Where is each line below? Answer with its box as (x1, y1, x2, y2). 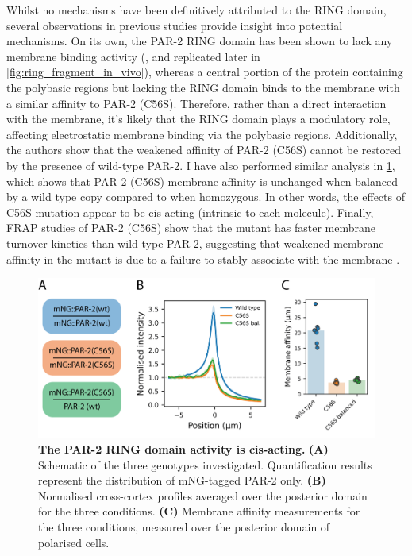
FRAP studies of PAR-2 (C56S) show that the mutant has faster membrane (6, 219, 375, 236)
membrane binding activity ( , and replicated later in (6, 48, 260, 64)
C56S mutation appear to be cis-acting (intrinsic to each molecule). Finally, (6, 203, 374, 220)
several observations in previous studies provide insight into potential (6, 17, 343, 33)
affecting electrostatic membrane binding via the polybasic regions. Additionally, (6, 125, 398, 142)
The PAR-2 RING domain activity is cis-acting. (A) (38, 441, 329, 458)
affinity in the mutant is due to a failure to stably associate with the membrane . (6, 250, 400, 267)
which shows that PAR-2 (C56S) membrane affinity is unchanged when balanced (6, 172, 398, 189)
